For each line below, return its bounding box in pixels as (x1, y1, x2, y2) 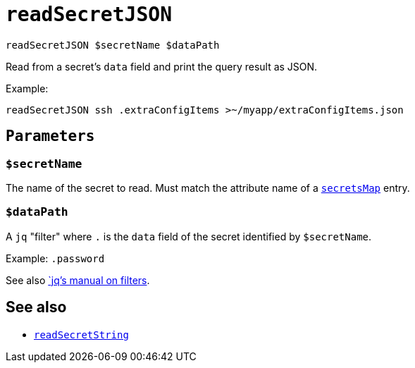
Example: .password (6, 252, 105, 264)
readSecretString (34, 329, 129, 341)
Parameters (6, 128, 95, 145)
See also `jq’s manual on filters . (6, 274, 150, 286)
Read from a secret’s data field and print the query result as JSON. (6, 60, 318, 73)
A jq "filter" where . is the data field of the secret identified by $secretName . (6, 230, 372, 243)
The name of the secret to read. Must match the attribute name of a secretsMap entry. (6, 181, 410, 194)
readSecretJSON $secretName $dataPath (6, 39, 220, 51)
